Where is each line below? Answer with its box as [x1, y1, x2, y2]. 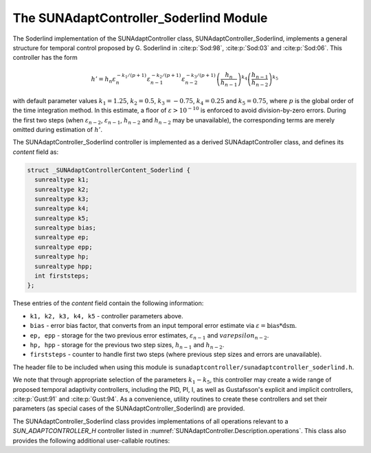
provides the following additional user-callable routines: [12, 437, 170, 445]
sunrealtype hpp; [34, 262, 93, 270]
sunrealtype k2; [34, 186, 89, 193]
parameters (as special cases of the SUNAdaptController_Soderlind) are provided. [12, 404, 245, 412]
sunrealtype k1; [34, 176, 89, 184]
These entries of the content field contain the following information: [12, 299, 204, 307]
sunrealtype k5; [34, 214, 89, 222]
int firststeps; [34, 272, 89, 280]
